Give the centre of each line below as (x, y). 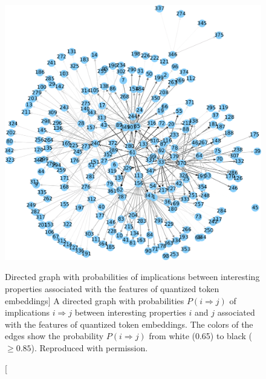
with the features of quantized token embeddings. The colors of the (129, 324)
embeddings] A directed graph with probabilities (95, 300)
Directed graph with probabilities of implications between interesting (132, 277)
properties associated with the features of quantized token (112, 288)
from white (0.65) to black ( (201, 336)
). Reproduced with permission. (89, 347)
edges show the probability (54, 336)
